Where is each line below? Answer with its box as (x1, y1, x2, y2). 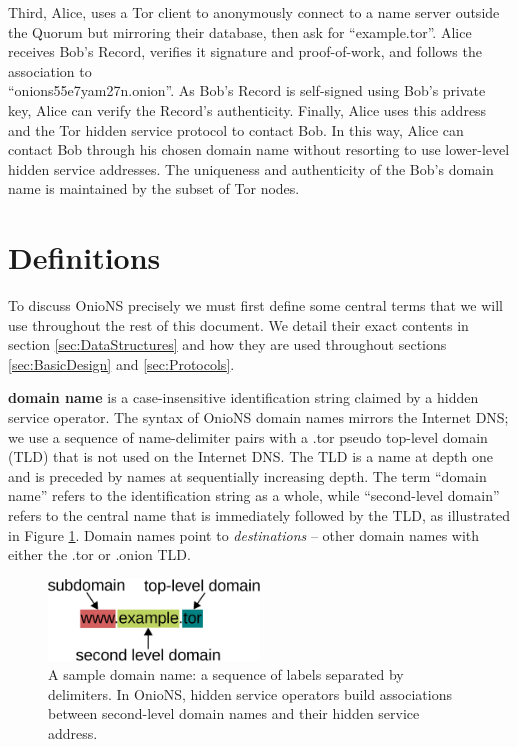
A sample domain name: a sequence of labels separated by (48, 664, 404, 685)
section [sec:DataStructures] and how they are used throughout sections (8, 334, 447, 355)
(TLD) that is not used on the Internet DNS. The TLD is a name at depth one (8, 446, 493, 467)
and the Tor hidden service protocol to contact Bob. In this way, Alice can (8, 119, 464, 140)
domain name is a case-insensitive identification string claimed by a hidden (8, 387, 479, 408)
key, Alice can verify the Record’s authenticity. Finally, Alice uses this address (8, 99, 487, 120)
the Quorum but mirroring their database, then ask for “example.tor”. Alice (8, 21, 472, 42)
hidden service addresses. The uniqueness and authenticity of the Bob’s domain (8, 158, 494, 179)
